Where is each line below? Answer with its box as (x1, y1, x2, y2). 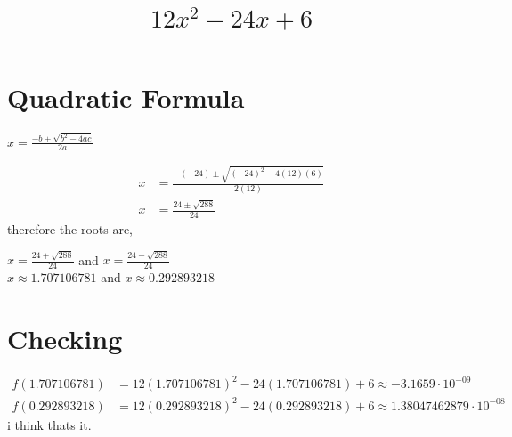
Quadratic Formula (7, 79, 245, 116)
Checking (7, 320, 123, 356)
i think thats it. (7, 415, 92, 433)
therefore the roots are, (7, 220, 134, 239)
